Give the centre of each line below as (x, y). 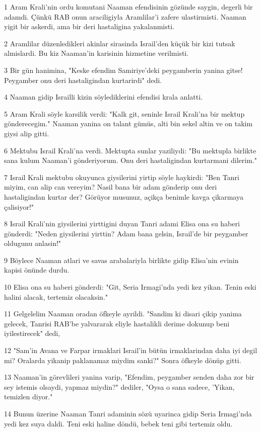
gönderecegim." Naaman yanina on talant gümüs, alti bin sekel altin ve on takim (128, 123)
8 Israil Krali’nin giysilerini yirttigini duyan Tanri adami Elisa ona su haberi (122, 224)
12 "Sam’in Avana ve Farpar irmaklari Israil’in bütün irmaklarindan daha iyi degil (131, 350)
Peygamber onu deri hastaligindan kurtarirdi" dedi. (83, 80)
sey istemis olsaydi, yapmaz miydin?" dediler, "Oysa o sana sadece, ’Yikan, (119, 386)
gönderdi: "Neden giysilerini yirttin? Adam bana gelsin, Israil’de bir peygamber (126, 233)
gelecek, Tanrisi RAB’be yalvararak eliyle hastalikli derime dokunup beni (117, 323)
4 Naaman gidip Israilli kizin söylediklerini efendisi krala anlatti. (103, 97)
